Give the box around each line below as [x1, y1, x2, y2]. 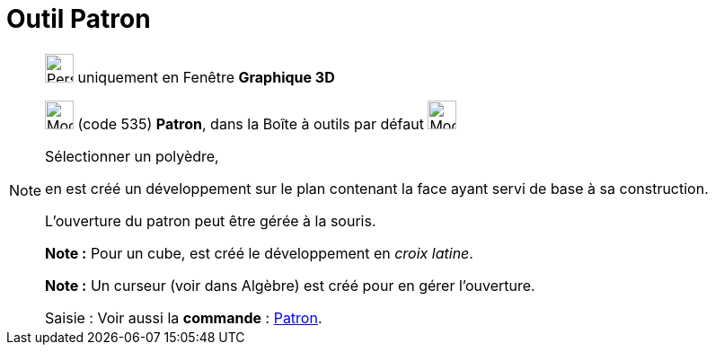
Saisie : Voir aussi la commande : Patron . [45, 308, 322, 327]
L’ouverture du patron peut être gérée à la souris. [45, 211, 376, 230]
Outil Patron [6, 4, 151, 34]
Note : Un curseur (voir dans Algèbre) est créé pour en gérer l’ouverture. [45, 276, 535, 295]
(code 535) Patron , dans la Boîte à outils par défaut [77, 114, 424, 133]
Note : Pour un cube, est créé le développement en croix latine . [45, 243, 473, 262]
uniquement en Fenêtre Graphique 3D [77, 67, 335, 86]
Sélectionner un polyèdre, [45, 146, 219, 165]
